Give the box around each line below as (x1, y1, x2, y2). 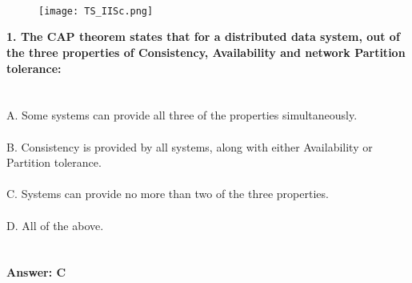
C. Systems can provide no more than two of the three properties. (6, 185, 329, 202)
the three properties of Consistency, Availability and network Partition (6, 44, 406, 61)
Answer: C (6, 264, 66, 281)
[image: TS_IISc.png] (38, 5, 154, 17)
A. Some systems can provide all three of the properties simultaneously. (6, 107, 358, 123)
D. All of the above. (6, 216, 104, 233)
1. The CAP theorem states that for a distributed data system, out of (6, 28, 400, 45)
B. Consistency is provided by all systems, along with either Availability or (6, 138, 373, 155)
